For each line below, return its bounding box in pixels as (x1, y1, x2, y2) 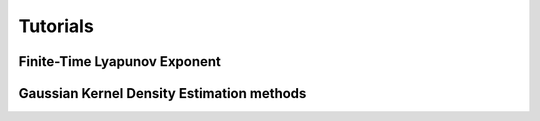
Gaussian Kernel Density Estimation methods (18, 85, 307, 102)
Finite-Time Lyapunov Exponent (18, 53, 222, 70)
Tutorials (18, 15, 94, 37)
